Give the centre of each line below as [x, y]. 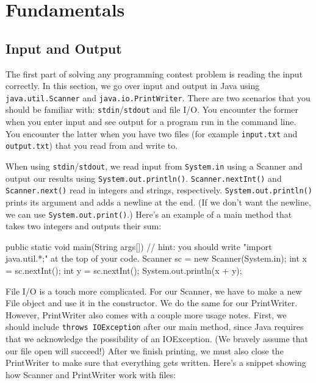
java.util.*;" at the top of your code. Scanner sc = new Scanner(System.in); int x [156, 258]
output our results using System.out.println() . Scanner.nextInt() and [144, 178]
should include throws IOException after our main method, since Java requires [155, 327]
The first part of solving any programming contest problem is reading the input [154, 73]
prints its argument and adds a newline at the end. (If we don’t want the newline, [158, 202]
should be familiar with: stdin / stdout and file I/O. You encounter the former [152, 109]
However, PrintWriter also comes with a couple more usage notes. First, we [146, 314]
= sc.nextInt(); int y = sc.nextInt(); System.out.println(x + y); [124, 270]
